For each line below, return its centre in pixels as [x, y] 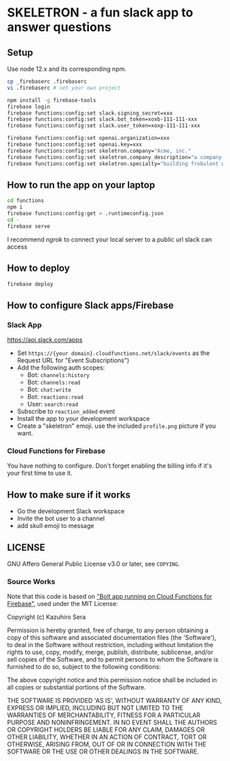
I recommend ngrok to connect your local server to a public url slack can [110, 239]
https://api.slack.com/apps [45, 340]
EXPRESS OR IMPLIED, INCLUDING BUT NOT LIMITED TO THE [95, 708]
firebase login [29, 107]
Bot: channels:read [54, 383]
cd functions [26, 201]
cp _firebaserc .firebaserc [47, 82]
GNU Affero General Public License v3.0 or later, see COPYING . [93, 564]
